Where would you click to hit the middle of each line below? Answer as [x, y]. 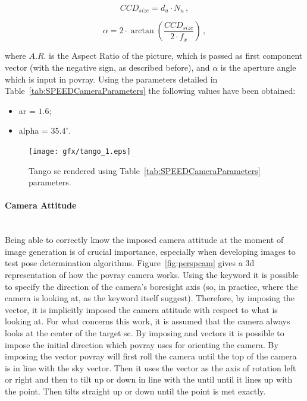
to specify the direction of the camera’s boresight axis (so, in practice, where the [151, 286]
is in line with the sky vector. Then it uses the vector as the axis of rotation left [151, 367]
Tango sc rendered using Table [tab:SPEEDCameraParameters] [145, 170]
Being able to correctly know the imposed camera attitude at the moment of [144, 240]
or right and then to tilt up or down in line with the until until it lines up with [149, 379]
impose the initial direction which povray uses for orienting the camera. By [142, 344]
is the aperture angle [258, 67]
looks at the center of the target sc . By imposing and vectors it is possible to [145, 333]
